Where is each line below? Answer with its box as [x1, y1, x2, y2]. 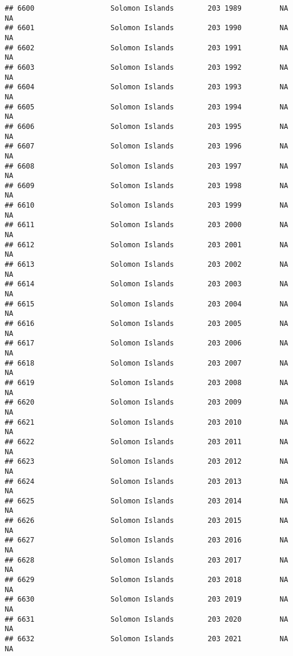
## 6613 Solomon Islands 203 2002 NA [5, 260, 288, 269]
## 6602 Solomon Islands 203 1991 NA [5, 43, 288, 52]
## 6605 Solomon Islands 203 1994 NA [5, 102, 288, 111]
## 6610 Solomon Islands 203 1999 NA [5, 201, 288, 210]
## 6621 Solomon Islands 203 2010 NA [5, 418, 288, 426]
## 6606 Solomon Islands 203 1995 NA [5, 122, 288, 131]
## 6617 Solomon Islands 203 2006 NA [5, 339, 288, 348]
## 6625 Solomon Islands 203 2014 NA [5, 496, 288, 505]
